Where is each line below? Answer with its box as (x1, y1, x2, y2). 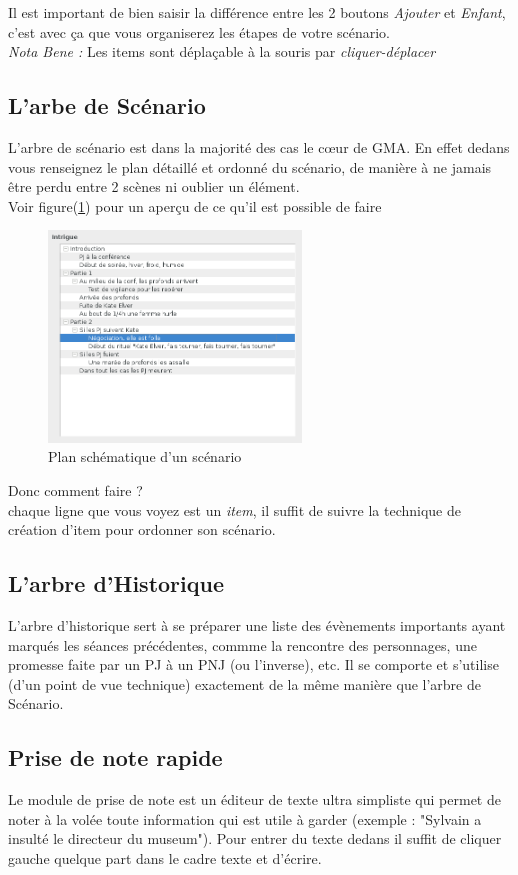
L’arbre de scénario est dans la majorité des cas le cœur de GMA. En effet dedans (8, 136, 510, 157)
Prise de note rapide (8, 742, 223, 773)
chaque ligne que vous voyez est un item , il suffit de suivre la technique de (8, 499, 461, 520)
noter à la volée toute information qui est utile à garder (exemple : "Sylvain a (8, 808, 482, 829)
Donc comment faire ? (8, 480, 143, 501)
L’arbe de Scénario (8, 90, 206, 121)
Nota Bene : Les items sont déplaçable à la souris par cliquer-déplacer (8, 41, 436, 62)
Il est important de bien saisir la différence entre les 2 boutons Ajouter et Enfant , (8, 2, 506, 22)
